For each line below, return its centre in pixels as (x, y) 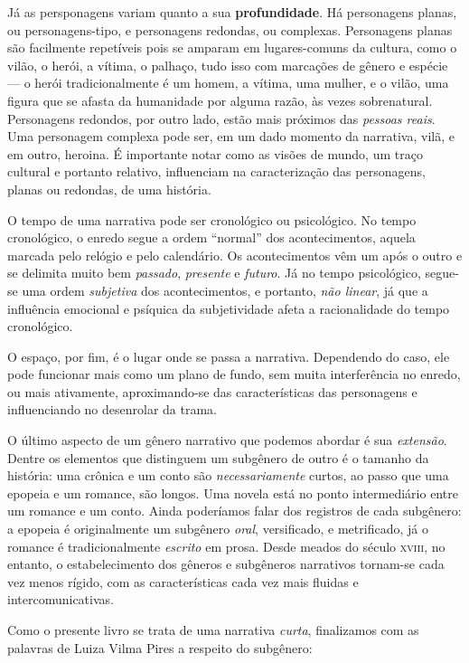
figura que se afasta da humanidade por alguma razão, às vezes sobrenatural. (220, 100)
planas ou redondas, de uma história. (109, 189)
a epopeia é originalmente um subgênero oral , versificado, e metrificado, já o (218, 529)
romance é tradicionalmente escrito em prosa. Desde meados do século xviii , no (226, 546)
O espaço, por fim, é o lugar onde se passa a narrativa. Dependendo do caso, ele (229, 356)
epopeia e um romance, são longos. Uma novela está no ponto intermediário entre (233, 493)
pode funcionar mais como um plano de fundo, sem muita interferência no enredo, (234, 374)
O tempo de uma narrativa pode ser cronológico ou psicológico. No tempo (212, 219)
